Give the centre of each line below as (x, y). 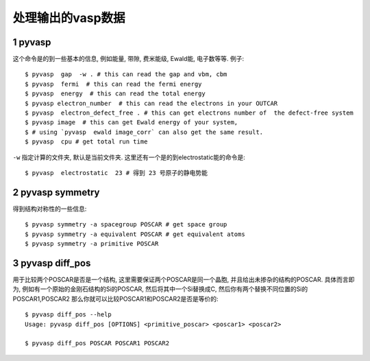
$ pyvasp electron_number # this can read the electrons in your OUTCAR (151, 103)
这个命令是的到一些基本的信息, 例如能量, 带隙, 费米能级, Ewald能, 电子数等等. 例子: (128, 59)
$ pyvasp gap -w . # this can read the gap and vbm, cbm (126, 74)
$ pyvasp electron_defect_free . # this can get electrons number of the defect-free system (189, 113)
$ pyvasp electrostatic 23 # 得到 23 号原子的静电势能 (116, 173)
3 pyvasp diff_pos (52, 263)
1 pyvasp (32, 42)
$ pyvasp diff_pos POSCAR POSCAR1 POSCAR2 (97, 343)
